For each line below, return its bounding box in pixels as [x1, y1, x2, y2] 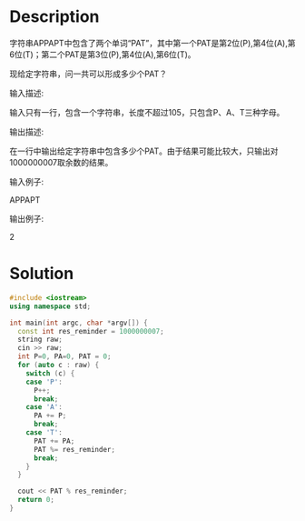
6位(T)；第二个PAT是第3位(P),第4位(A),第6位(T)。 [9, 48, 197, 60]
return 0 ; [17, 496, 54, 505]
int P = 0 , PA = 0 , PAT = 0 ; [17, 352, 112, 361]
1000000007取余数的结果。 [9, 156, 113, 167]
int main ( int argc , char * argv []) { [9, 318, 148, 327]
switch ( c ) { [25, 368, 75, 378]
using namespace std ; [9, 302, 92, 311]
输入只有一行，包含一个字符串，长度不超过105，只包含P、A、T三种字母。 [9, 106, 285, 117]
